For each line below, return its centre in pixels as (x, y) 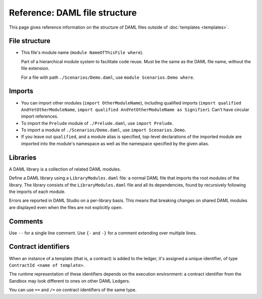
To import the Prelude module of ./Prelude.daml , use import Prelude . (97, 123)
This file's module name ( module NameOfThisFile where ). (82, 53)
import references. (40, 116)
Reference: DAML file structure (73, 13)
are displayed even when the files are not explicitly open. (66, 207)
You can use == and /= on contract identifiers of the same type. (73, 290)
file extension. (35, 69)
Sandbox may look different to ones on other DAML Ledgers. (70, 281)
